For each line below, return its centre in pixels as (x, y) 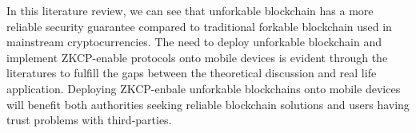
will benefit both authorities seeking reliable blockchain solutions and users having (208, 104)
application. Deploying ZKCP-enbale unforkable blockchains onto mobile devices (204, 88)
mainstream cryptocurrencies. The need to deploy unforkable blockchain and (194, 42)
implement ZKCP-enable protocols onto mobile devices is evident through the (197, 57)
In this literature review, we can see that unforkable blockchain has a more (190, 10)
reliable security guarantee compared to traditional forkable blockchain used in (199, 26)
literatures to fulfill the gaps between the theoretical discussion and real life (192, 73)
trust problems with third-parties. (89, 120)
